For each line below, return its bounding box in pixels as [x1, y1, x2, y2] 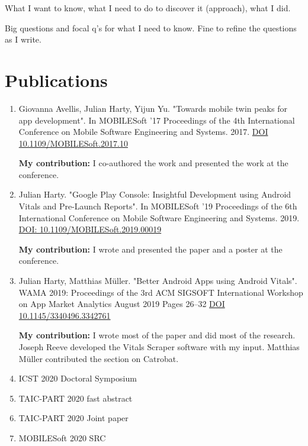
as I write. [5, 33, 41, 46]
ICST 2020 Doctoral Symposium [18, 372, 137, 384]
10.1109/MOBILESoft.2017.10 [18, 137, 128, 149]
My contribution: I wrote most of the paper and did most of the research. [18, 329, 296, 341]
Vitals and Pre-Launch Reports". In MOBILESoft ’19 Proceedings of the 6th [18, 200, 297, 212]
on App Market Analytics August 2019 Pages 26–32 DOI [18, 298, 225, 310]
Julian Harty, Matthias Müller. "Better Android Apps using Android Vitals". [18, 274, 297, 287]
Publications [5, 67, 108, 92]
